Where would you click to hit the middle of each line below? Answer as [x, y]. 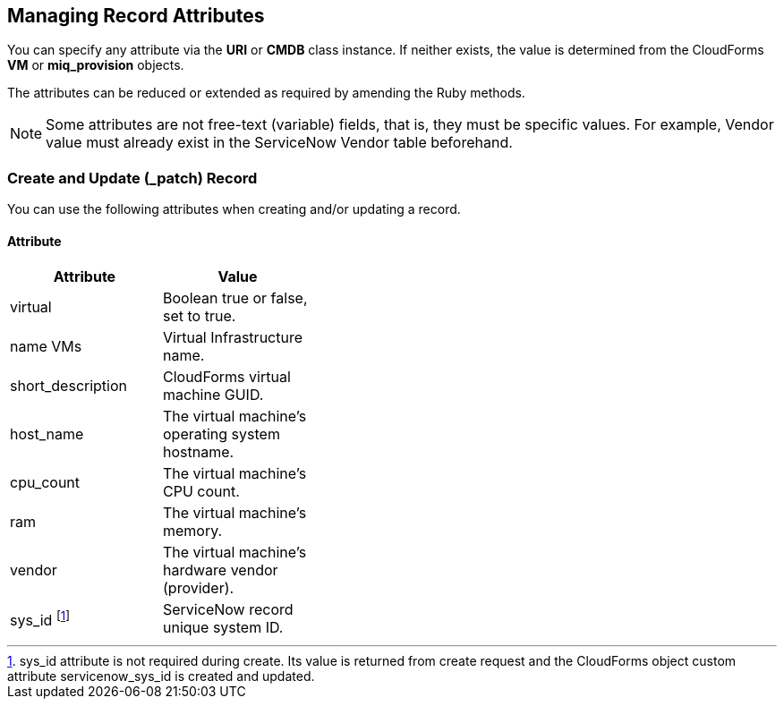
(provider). [199, 588]
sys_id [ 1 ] [40, 619]
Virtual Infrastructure [233, 338]
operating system [222, 434]
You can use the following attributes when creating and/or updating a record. [234, 209]
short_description [69, 386]
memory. [193, 531]
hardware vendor [221, 570]
